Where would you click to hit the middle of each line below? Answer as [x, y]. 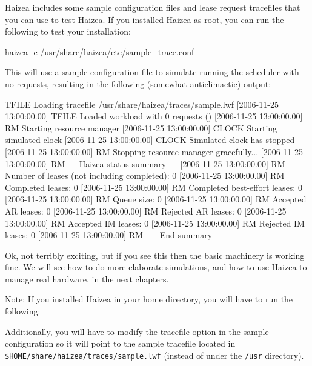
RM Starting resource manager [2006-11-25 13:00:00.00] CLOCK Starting [141, 128]
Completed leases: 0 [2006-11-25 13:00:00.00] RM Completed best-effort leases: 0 [154, 187]
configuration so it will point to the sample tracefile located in [120, 343]
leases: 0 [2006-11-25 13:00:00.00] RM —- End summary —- [116, 235]
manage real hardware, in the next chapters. [87, 278]
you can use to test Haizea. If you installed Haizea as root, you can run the [144, 19]
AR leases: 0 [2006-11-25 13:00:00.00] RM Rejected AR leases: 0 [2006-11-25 [146, 211]
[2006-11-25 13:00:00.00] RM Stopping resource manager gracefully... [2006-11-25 [154, 151]
